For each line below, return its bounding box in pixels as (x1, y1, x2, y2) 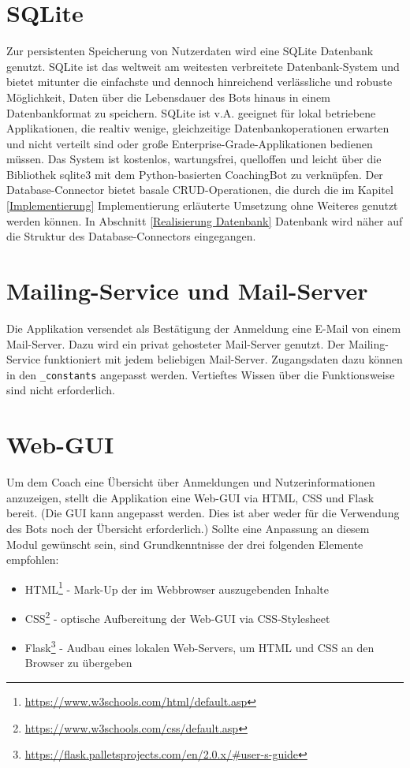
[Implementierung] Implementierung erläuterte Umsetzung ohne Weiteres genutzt (6, 197, 398, 214)
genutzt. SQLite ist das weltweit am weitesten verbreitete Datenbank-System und (6, 58, 400, 74)
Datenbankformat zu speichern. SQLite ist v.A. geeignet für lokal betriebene (6, 104, 376, 121)
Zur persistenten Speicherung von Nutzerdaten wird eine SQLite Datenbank (6, 43, 374, 59)
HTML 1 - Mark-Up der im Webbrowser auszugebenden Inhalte (24, 578, 329, 597)
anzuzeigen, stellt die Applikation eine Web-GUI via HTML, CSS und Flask (6, 489, 375, 505)
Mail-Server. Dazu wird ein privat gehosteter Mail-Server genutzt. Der (6, 335, 345, 352)
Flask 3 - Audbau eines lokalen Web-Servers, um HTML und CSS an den (24, 637, 375, 655)
